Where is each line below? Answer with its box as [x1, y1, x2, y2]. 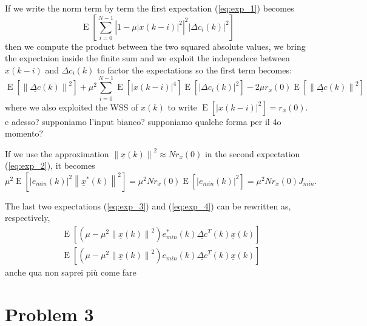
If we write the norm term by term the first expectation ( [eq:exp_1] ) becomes [5, 2, 294, 14]
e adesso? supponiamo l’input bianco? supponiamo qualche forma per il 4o [5, 115, 281, 127]
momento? [5, 127, 43, 140]
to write [167, 100, 197, 113]
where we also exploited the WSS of [5, 100, 138, 113]
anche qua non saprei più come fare [5, 266, 136, 279]
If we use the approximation [5, 147, 109, 160]
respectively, [5, 211, 50, 224]
